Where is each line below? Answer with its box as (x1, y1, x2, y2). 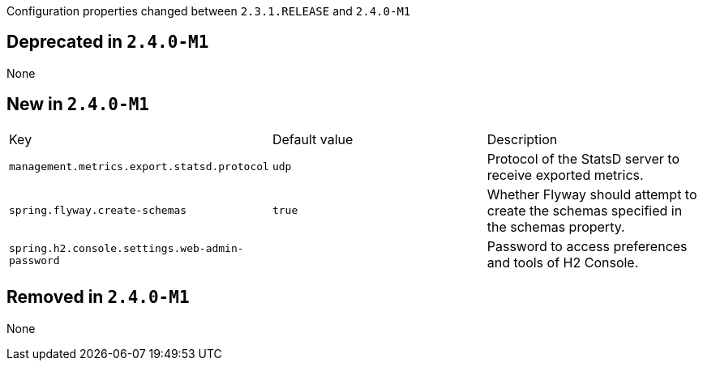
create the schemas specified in (487, 202, 683, 219)
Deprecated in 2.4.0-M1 (6, 32, 209, 53)
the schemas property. (487, 218, 625, 235)
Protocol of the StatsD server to (487, 150, 680, 167)
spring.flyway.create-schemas (9, 204, 187, 217)
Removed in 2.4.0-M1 (6, 287, 190, 308)
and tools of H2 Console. (487, 254, 639, 271)
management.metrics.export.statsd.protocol (9, 160, 269, 173)
